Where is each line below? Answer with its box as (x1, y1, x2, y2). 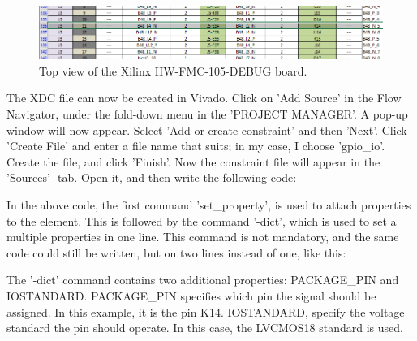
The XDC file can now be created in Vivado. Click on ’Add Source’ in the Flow (6, 89, 402, 106)
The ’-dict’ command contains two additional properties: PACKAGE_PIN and (6, 271, 399, 288)
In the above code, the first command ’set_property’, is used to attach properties (6, 196, 411, 214)
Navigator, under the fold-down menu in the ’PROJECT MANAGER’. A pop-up (6, 106, 408, 123)
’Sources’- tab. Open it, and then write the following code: (6, 169, 297, 186)
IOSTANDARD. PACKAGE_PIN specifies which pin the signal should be (6, 287, 376, 304)
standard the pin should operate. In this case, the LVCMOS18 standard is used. (6, 319, 403, 336)
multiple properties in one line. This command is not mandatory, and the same (6, 228, 399, 245)
